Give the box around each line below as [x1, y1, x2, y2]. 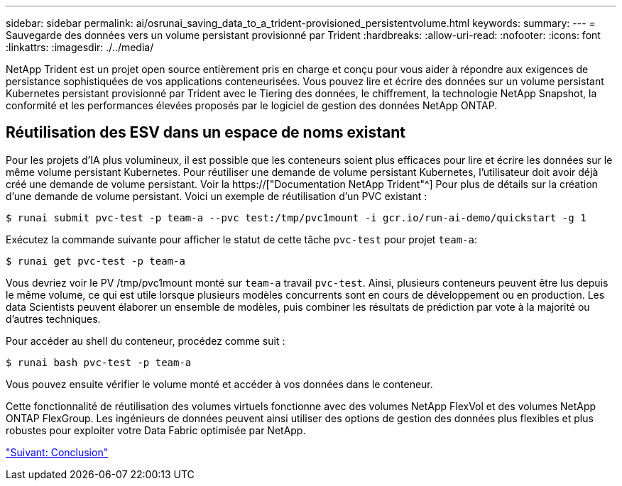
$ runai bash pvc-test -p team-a [6, 356, 192, 368]
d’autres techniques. [6, 312, 101, 325]
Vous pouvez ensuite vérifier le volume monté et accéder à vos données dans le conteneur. [6, 377, 433, 390]
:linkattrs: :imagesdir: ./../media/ [6, 41, 154, 53]
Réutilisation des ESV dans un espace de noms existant [6, 123, 405, 142]
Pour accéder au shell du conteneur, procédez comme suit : [6, 334, 285, 347]
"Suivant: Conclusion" [6, 446, 109, 458]
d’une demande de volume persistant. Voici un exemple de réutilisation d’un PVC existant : [6, 189, 427, 202]
